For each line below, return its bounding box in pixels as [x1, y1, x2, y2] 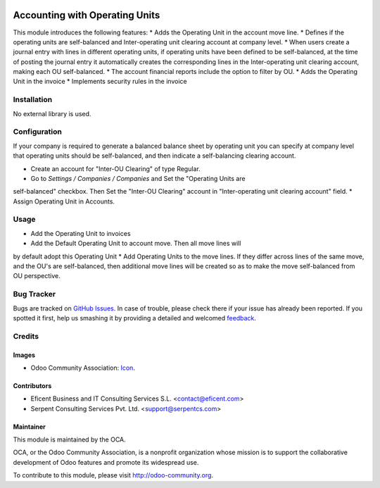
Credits [13, 331, 39, 341]
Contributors [13, 381, 52, 390]
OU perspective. [13, 272, 61, 280]
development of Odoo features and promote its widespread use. [13, 458, 199, 466]
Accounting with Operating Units [13, 9, 160, 21]
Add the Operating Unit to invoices [30, 229, 131, 237]
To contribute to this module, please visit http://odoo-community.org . [13, 471, 214, 480]
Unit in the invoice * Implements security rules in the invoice [13, 77, 187, 86]
